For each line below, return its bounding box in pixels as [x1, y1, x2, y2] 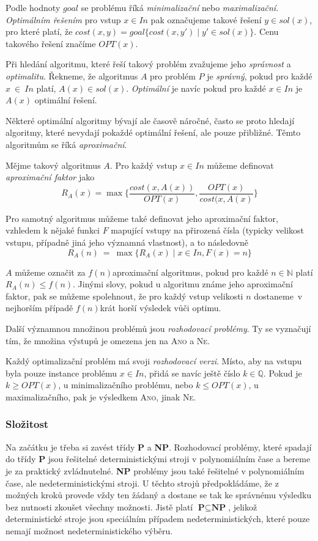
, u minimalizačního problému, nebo [58, 378, 193, 391]
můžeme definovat [207, 158, 274, 171]
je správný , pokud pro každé [207, 69, 312, 82]
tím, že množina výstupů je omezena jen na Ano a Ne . [6, 334, 210, 347]
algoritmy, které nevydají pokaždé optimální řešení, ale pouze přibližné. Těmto [6, 126, 301, 139]
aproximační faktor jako [6, 171, 95, 183]
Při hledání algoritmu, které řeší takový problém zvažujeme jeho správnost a [6, 57, 291, 70]
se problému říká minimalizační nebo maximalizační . [81, 1, 279, 13]
